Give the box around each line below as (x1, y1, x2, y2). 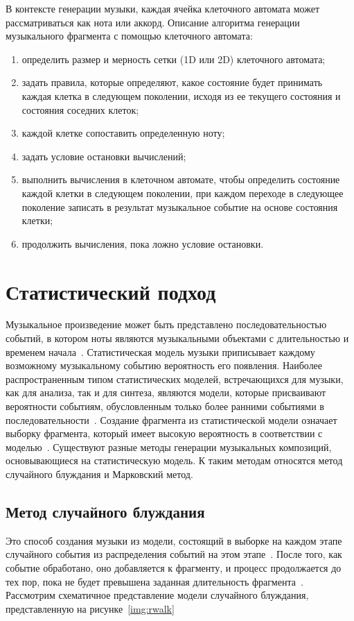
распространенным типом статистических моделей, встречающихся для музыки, (6, 371, 344, 386)
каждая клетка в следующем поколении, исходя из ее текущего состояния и (21, 88, 341, 103)
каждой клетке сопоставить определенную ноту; (21, 126, 225, 140)
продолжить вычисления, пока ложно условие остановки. (21, 236, 264, 250)
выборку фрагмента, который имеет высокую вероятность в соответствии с (6, 426, 323, 441)
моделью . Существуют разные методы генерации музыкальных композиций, (6, 439, 332, 454)
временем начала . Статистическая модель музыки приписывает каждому (6, 344, 315, 359)
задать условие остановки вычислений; (21, 148, 186, 163)
